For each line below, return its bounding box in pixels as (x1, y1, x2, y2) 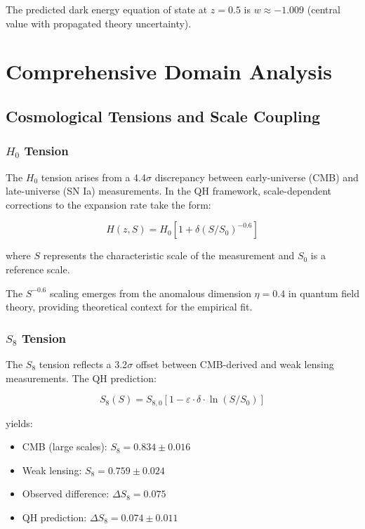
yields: (6, 415, 33, 430)
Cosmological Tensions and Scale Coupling (6, 105, 321, 126)
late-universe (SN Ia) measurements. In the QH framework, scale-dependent (6, 183, 331, 198)
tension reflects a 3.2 (39, 356, 128, 371)
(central (307, 2, 340, 16)
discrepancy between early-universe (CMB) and (154, 169, 359, 184)
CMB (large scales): (22, 439, 107, 454)
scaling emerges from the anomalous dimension (49, 285, 251, 300)
